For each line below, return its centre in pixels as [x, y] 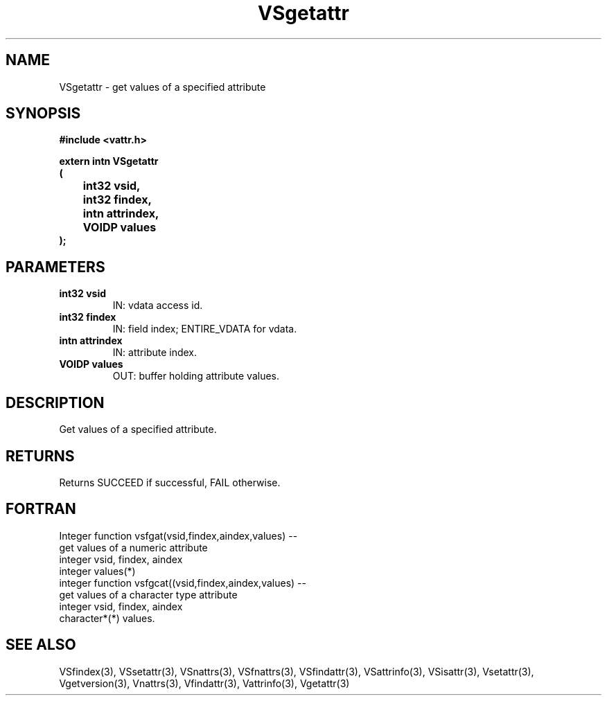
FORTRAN [41, 509]
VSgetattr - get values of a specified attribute [162, 87]
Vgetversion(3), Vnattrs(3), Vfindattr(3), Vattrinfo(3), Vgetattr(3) [204, 683]
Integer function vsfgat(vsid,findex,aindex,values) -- [178, 535]
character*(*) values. [107, 618]
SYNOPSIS [43, 114]
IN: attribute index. [155, 353]
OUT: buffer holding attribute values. [196, 376]
